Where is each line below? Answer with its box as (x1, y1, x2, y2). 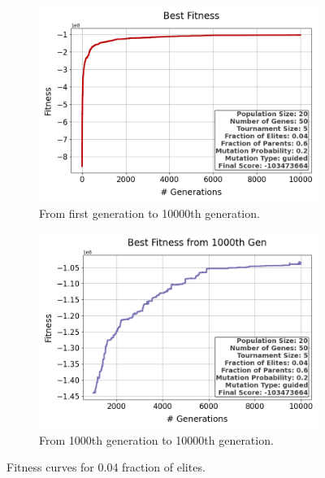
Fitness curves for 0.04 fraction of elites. (6, 458, 206, 476)
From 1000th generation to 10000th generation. (39, 431, 274, 448)
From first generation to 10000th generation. (39, 204, 260, 221)
